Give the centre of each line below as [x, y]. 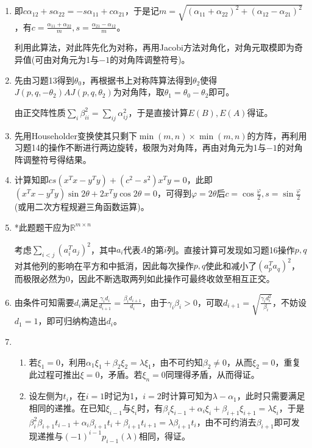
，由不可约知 [177, 362]
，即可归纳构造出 [72, 321]
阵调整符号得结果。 [53, 159]
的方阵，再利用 [277, 135]
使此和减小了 [231, 265]
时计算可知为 [187, 396]
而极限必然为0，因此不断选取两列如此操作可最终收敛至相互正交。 [144, 279]
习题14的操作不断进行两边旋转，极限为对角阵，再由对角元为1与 [140, 147]
